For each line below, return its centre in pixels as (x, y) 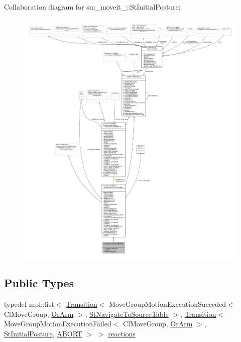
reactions (122, 333)
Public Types (39, 283)
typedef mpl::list (29, 304)
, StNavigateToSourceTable (127, 314)
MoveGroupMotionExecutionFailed (58, 324)
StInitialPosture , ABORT (43, 333)
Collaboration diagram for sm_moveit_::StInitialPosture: (92, 7)
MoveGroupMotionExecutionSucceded (167, 304)
